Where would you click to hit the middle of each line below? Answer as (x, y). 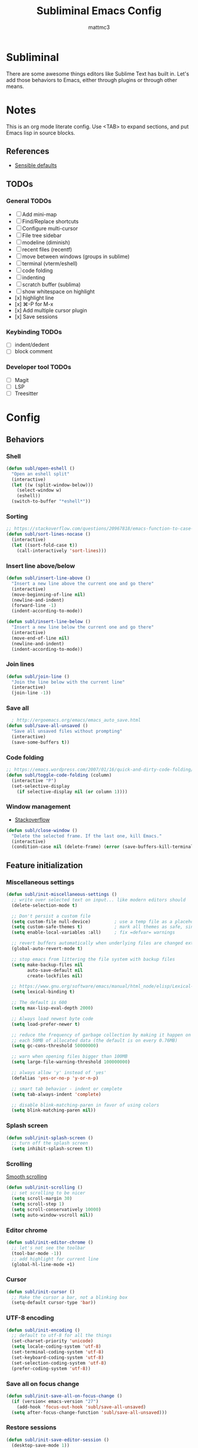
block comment (34, 351)
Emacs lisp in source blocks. (41, 133)
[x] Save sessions (36, 317)
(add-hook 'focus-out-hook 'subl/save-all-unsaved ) (81, 1407)
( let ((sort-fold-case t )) (44, 545)
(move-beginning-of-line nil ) (48, 595)
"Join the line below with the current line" (68, 682)
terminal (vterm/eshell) (50, 263)
